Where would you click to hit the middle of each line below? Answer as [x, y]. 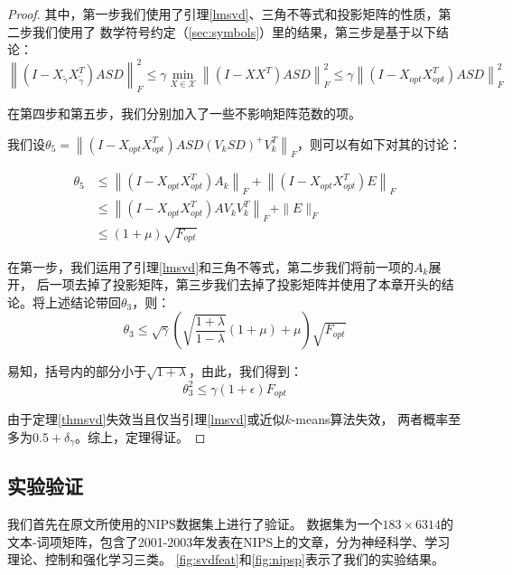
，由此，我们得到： [246, 371]
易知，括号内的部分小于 [77, 371]
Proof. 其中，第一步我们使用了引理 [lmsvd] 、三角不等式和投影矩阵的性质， [223, 14]
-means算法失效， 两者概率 [370, 419]
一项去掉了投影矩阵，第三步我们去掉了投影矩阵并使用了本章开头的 [245, 284]
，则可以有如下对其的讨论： [379, 143]
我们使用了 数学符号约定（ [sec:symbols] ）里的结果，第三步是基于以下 [234, 31]
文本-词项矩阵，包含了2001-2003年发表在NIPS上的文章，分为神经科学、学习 [229, 541]
